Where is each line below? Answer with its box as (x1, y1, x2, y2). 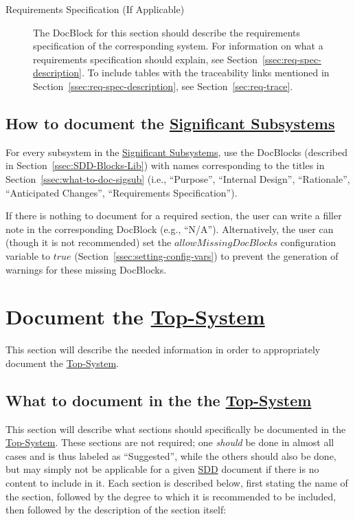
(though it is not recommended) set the (5, 235, 172, 250)
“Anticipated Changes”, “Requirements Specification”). (5, 185, 238, 199)
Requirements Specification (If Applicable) (5, 2, 185, 16)
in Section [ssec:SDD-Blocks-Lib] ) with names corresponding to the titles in (5, 158, 325, 173)
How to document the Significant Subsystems (5, 112, 335, 133)
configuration (280, 235, 336, 250)
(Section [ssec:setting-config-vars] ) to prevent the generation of (74, 248, 339, 263)
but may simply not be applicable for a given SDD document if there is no (5, 462, 319, 476)
